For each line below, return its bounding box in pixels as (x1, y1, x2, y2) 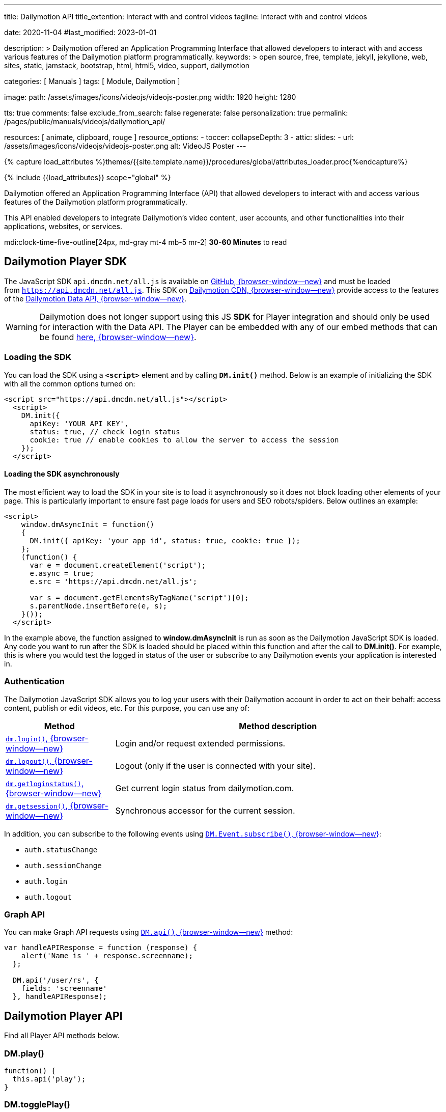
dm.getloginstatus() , (6, 777, 84, 788)
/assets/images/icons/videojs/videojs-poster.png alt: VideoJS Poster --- (4, 142, 246, 150)
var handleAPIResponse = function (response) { (4, 943, 198, 952)
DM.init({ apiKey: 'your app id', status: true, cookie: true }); (30, 536, 300, 545)
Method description (239, 720, 317, 731)
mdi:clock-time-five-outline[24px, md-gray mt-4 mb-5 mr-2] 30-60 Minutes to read (4, 238, 287, 246)
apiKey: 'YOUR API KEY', (30, 419, 129, 428)
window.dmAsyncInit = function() (21, 520, 155, 529)
